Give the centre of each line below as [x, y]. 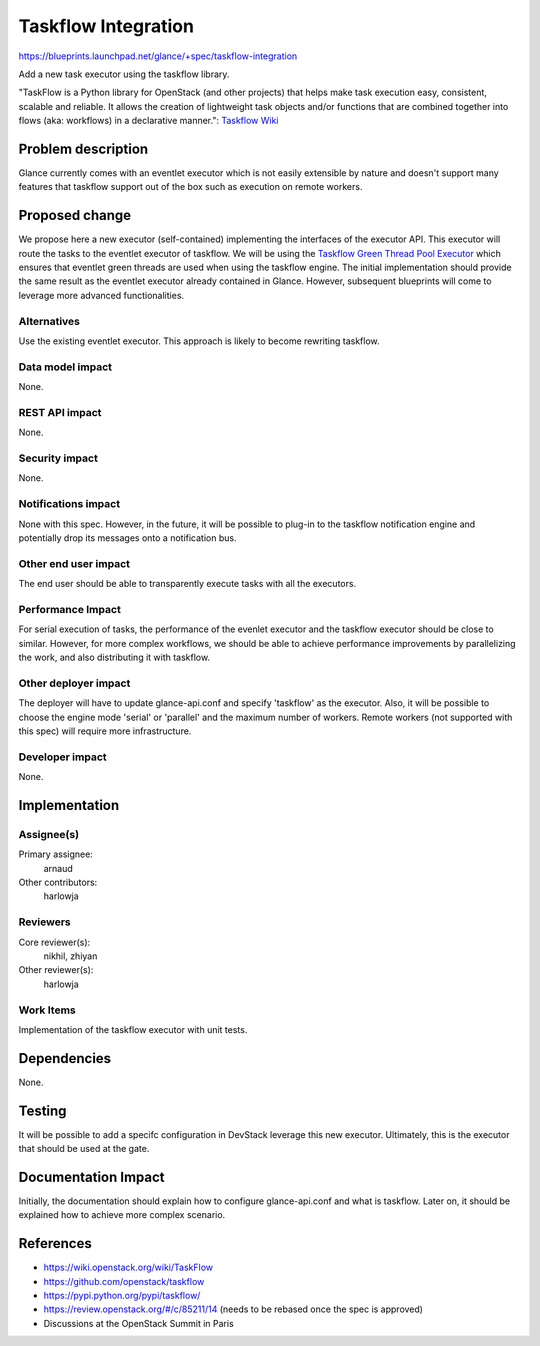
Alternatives [49, 321]
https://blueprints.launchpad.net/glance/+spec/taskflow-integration [158, 56]
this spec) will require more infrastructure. [105, 731]
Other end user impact [74, 563]
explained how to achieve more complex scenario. [122, 1215]
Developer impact [62, 757]
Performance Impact [70, 609]
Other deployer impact [74, 683]
